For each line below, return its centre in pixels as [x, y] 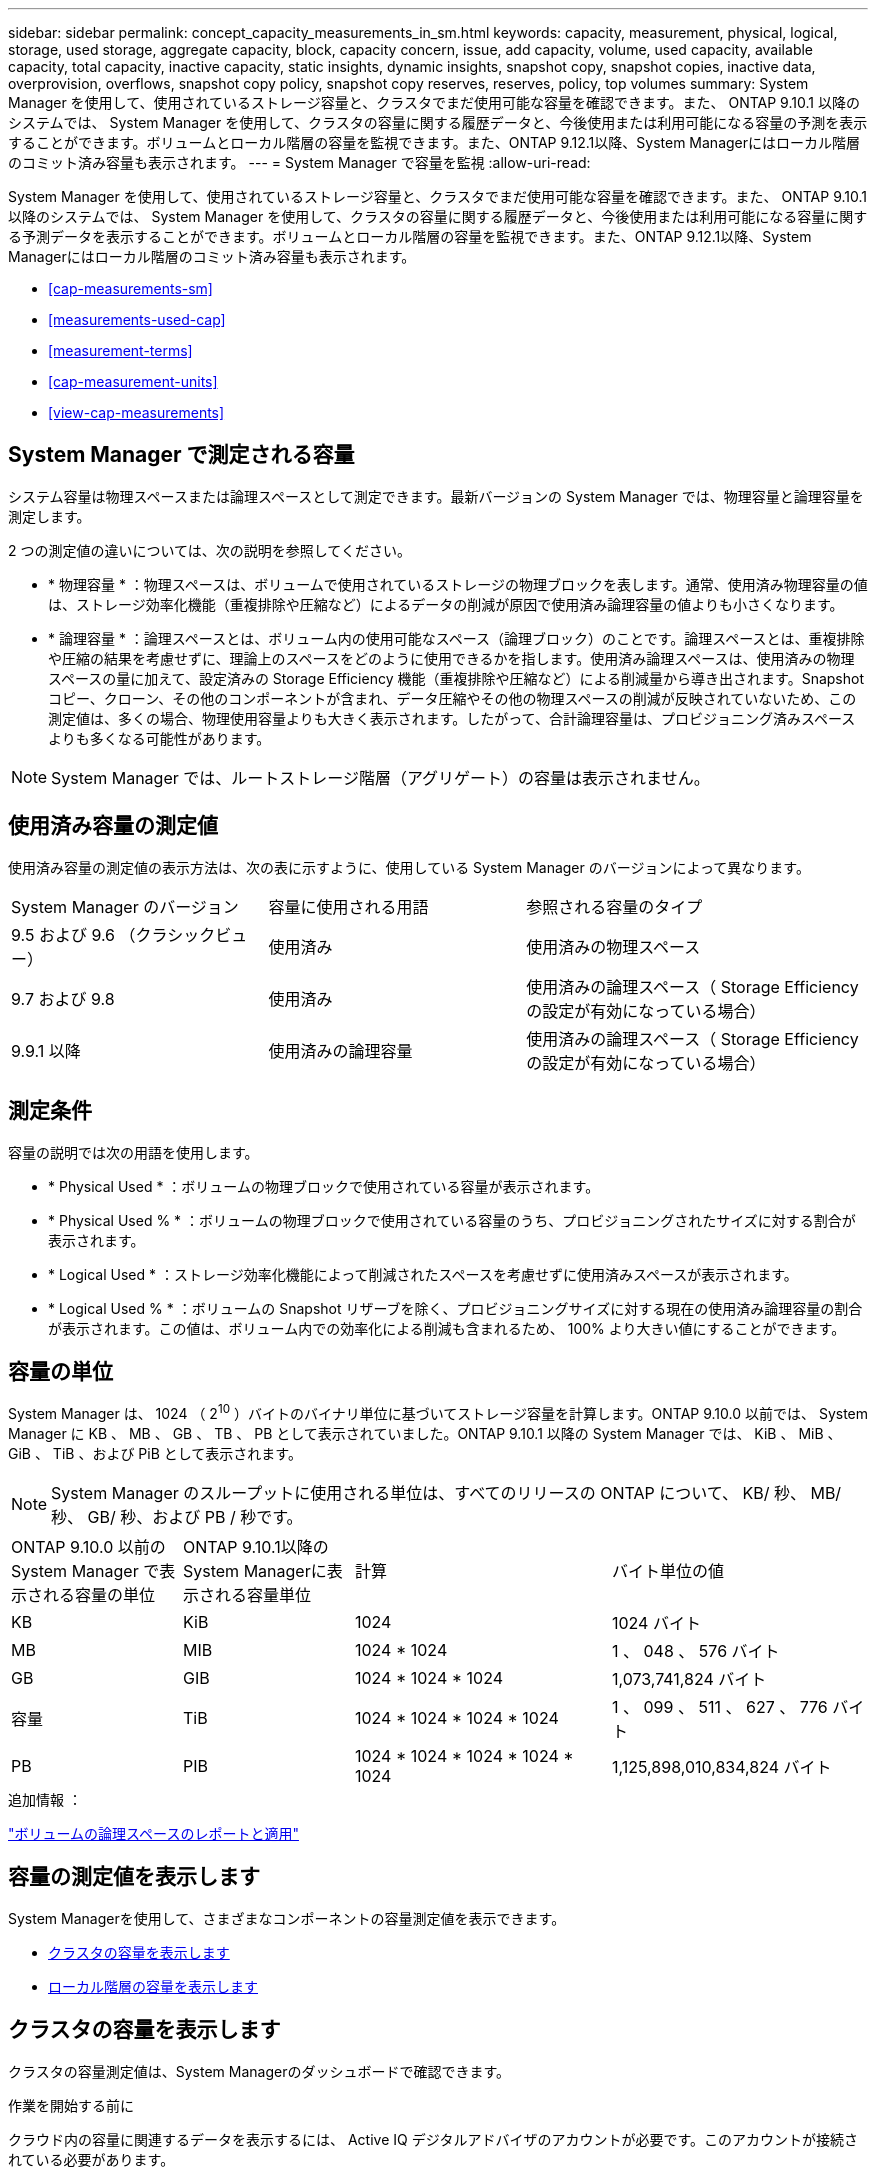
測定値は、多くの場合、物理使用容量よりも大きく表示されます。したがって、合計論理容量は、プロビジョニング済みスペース [452, 718]
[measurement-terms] [120, 350]
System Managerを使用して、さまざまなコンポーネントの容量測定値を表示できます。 [287, 1918]
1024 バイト [656, 1623]
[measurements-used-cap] [137, 319]
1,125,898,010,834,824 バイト [722, 1767]
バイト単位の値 [668, 1571]
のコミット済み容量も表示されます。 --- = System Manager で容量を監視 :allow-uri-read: [299, 162]
